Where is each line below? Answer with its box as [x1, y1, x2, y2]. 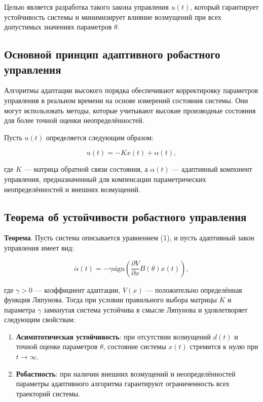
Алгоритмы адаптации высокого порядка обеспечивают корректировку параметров [4, 85, 258, 96]
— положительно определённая [145, 284, 242, 295]
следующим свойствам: [4, 314, 76, 325]
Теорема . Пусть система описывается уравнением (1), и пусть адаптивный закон [4, 232, 254, 243]
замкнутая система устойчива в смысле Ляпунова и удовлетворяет [44, 304, 248, 315]
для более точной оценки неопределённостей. [4, 115, 144, 126]
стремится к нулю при [190, 341, 258, 352]
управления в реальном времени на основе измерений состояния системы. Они [4, 95, 248, 105]
